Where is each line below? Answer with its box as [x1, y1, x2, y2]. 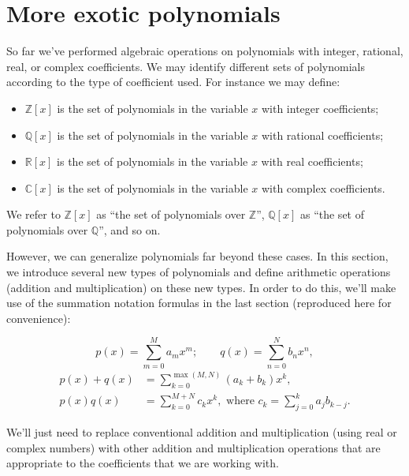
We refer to [6, 206, 61, 223]
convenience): [6, 309, 71, 326]
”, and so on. [99, 221, 161, 238]
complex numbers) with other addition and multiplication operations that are [6, 439, 381, 455]
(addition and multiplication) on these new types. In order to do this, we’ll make [6, 279, 396, 295]
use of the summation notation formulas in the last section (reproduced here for [6, 294, 392, 311]
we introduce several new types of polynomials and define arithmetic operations [6, 264, 391, 280]
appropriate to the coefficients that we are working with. [6, 455, 279, 471]
